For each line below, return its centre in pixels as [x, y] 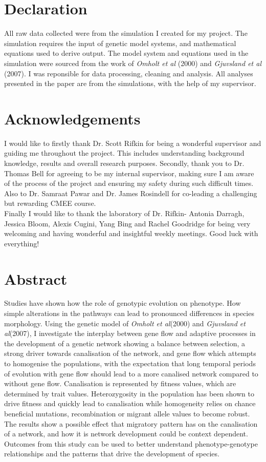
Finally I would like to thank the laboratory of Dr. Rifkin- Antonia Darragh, [124, 213]
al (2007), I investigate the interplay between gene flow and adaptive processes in [130, 333]
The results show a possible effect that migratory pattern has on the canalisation [131, 423]
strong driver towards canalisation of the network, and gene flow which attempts [130, 353]
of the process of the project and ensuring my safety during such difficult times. [129, 183]
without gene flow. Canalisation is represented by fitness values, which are [120, 383]
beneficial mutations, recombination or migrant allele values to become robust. [127, 413]
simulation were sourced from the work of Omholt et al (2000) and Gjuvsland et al [133, 63]
